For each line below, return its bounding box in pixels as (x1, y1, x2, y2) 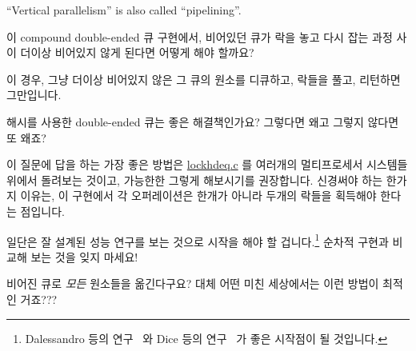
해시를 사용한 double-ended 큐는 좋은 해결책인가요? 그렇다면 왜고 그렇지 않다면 (6, 113, 399, 130)
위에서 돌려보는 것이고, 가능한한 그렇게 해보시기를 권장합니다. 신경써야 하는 (6, 171, 383, 188)
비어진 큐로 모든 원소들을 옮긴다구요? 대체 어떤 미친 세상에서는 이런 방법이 (6, 275, 379, 292)
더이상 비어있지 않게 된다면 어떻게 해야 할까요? (20, 44, 254, 61)
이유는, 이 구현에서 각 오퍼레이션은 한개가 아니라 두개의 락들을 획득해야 (20, 187, 377, 204)
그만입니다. (6, 86, 62, 103)
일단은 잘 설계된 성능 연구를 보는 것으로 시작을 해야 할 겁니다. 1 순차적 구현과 (6, 230, 389, 249)
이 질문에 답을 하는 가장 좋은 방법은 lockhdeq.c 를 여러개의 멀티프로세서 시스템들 (6, 156, 408, 173)
